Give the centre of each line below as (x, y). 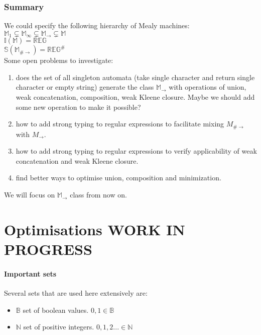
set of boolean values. (56, 310)
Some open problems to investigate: (59, 60)
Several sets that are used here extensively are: (76, 293)
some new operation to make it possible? (78, 107)
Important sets (30, 273)
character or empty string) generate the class (85, 87)
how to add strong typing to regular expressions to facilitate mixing (120, 124)
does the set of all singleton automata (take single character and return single (135, 77)
